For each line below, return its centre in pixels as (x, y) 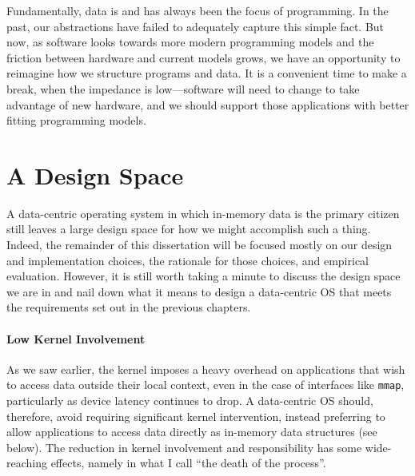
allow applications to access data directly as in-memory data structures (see (192, 432)
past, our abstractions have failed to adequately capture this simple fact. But (196, 26)
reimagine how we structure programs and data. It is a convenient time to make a (207, 73)
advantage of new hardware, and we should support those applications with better (208, 104)
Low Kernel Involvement (76, 338)
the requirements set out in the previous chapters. (129, 307)
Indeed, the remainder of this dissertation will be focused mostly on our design (200, 245)
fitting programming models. (76, 120)
